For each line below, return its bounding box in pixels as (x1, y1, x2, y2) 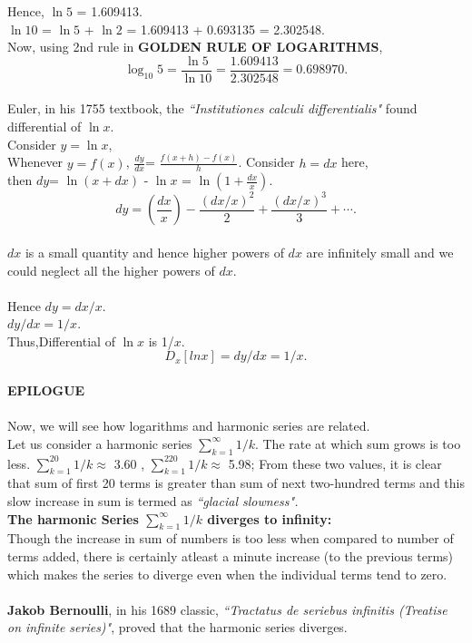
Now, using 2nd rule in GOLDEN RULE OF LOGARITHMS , (7, 37, 383, 56)
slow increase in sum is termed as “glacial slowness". (7, 492, 299, 511)
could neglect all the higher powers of (7, 260, 215, 279)
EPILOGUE (7, 381, 85, 400)
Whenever (7, 152, 64, 171)
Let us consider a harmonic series (7, 434, 192, 453)
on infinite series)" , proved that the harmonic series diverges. (7, 618, 348, 637)
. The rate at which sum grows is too (254, 434, 461, 453)
